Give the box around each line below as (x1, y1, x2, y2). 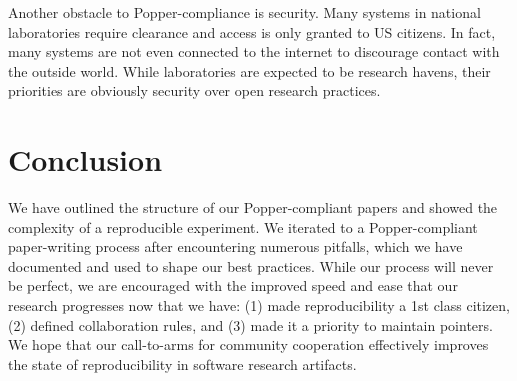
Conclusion (8, 139, 163, 180)
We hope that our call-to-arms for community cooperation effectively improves (8, 334, 489, 355)
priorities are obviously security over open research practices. (8, 80, 381, 101)
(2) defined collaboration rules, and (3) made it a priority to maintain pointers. (8, 314, 493, 335)
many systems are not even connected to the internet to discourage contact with (8, 41, 500, 62)
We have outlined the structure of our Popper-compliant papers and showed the (8, 197, 498, 218)
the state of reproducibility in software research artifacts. (8, 353, 357, 374)
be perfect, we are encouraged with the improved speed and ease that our (8, 275, 458, 296)
